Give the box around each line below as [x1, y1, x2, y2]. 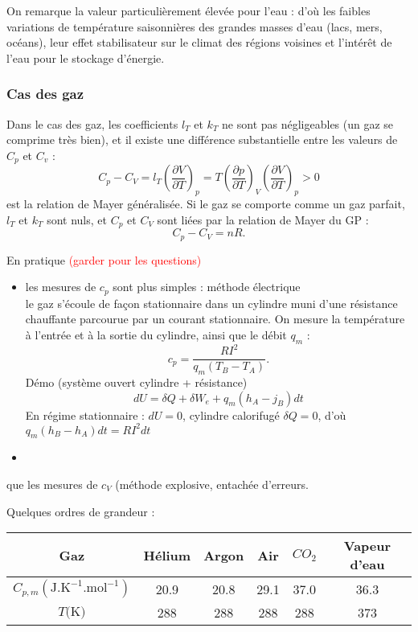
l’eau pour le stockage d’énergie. [6, 49, 165, 66]
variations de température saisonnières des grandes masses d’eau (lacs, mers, [6, 18, 383, 35]
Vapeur [343, 536, 391, 556]
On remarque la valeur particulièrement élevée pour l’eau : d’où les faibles [6, 2, 371, 18]
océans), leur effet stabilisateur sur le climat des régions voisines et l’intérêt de [6, 34, 392, 51]
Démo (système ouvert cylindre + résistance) [25, 373, 248, 390]
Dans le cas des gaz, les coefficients [6, 115, 178, 132]
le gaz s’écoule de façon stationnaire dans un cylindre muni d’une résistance [25, 294, 398, 311]
